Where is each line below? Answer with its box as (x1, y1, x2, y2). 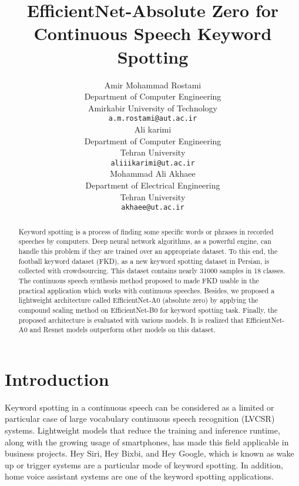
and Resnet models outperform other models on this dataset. (29, 325, 216, 335)
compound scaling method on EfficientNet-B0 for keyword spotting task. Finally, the (18, 305, 278, 315)
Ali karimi (134, 123, 172, 135)
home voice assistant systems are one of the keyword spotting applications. (5, 470, 274, 482)
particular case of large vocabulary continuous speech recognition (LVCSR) (5, 412, 275, 425)
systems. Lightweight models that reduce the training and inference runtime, (5, 424, 280, 436)
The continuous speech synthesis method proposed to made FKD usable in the (18, 275, 259, 285)
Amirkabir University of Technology (88, 101, 217, 114)
